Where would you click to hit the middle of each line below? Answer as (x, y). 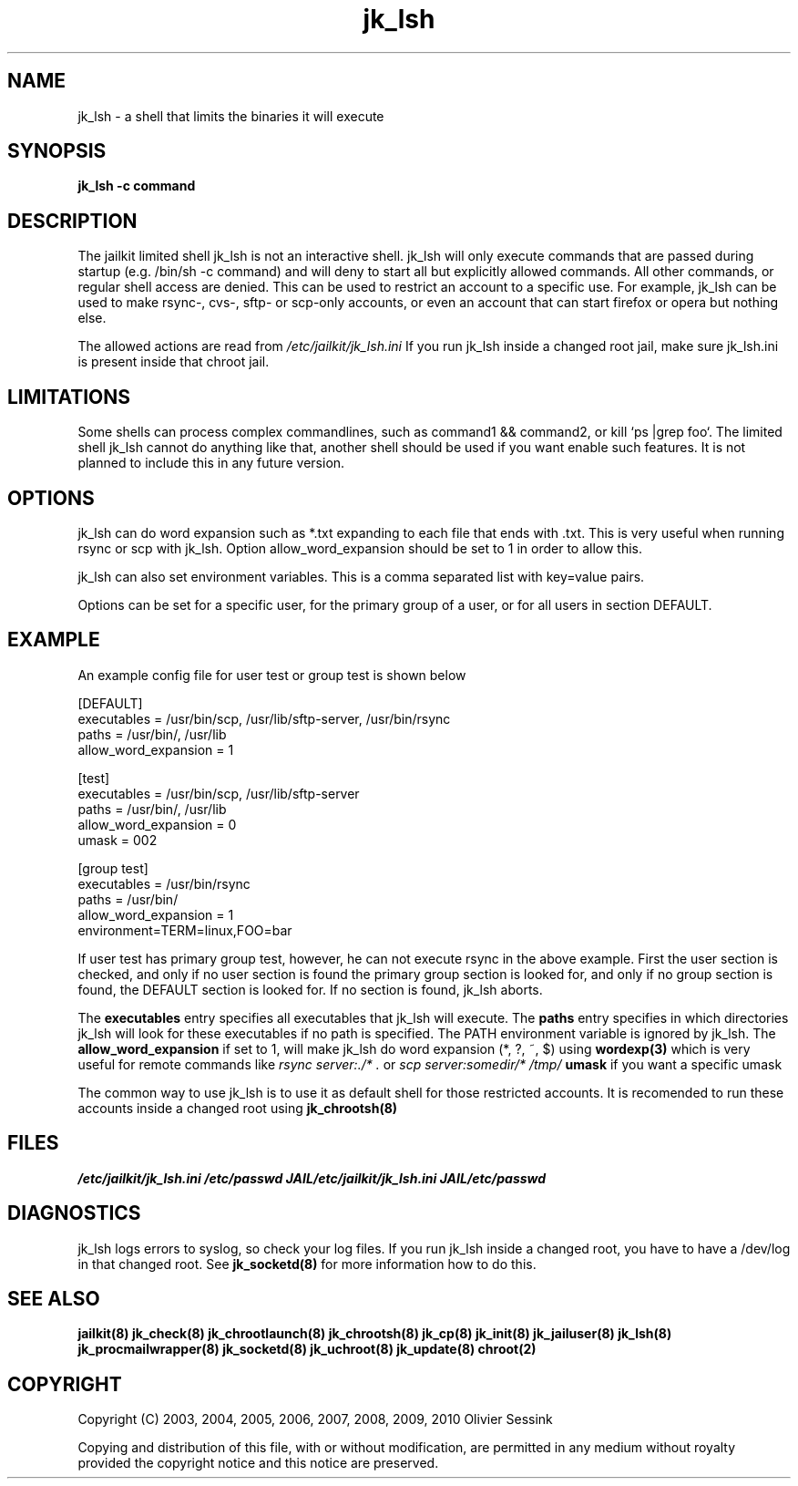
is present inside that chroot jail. (174, 362)
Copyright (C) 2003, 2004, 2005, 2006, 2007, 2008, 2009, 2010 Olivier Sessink (315, 1419)
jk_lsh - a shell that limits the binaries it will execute (231, 116)
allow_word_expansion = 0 (157, 824)
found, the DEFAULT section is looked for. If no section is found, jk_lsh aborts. (310, 989)
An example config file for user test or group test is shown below (272, 675)
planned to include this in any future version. (211, 463)
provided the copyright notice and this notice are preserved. (258, 1463)
